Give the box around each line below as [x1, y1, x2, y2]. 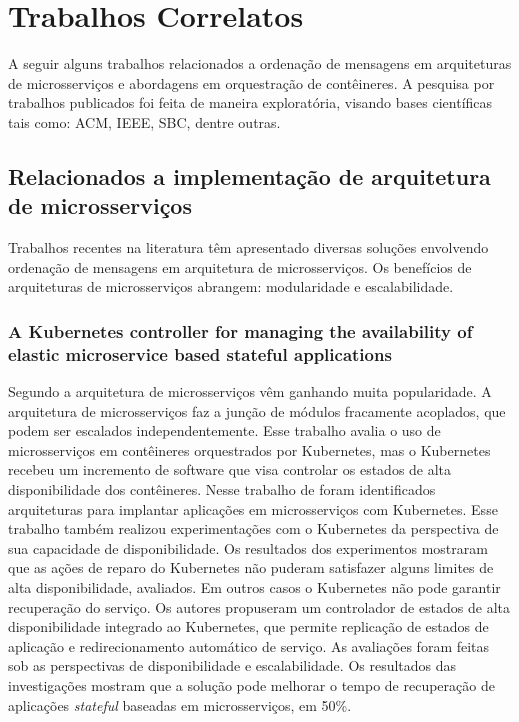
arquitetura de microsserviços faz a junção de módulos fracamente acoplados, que [8, 400, 506, 421]
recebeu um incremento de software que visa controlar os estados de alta [8, 459, 452, 480]
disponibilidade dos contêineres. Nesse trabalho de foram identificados [8, 478, 436, 499]
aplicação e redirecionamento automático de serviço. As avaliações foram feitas [8, 635, 490, 656]
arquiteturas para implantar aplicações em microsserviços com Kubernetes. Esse [8, 498, 498, 519]
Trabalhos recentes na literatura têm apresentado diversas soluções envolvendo [8, 237, 489, 258]
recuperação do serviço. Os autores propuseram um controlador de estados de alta [8, 596, 511, 617]
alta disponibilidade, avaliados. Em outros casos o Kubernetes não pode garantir [8, 576, 501, 597]
